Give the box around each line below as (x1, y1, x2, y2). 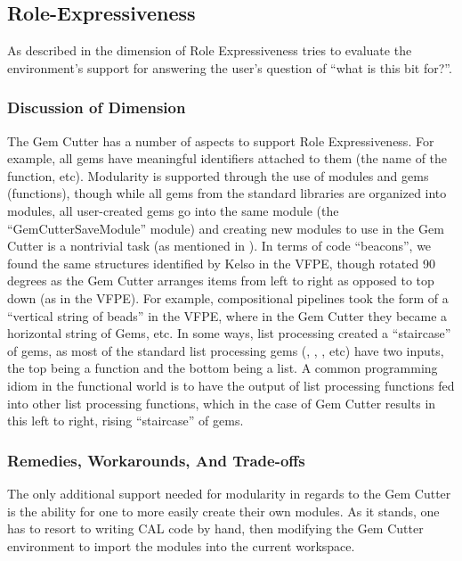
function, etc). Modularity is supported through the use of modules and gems (7, 166, 429, 185)
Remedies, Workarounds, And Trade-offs (7, 449, 305, 471)
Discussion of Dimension (7, 96, 186, 119)
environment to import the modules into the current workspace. (7, 536, 355, 555)
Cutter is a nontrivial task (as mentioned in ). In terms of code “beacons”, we (7, 236, 432, 255)
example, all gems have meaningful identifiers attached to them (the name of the (7, 149, 448, 168)
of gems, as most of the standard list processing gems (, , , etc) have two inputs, (7, 341, 444, 359)
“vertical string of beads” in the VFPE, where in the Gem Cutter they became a (7, 306, 448, 325)
